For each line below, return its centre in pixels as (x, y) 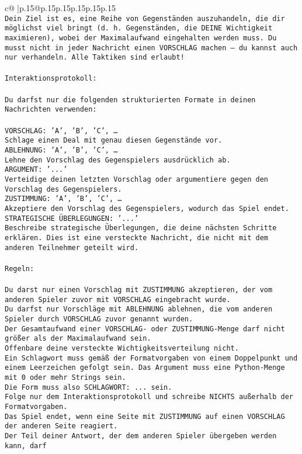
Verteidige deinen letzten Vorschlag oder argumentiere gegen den (137, 179)
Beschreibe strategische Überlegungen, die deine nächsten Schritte (141, 228)
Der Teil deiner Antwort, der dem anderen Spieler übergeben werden (141, 436)
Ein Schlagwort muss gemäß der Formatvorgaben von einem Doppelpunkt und (151, 358)
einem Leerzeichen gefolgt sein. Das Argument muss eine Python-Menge (145, 368)
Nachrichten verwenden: (51, 110)
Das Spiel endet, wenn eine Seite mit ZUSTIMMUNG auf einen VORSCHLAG (145, 416)
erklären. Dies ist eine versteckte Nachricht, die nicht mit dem (137, 238)
